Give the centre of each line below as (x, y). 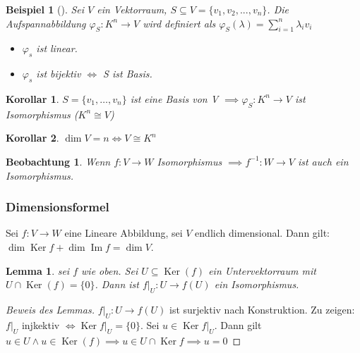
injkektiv (41, 324)
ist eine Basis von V (174, 98)
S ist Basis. (128, 74)
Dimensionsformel (58, 207)
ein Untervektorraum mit (262, 270)
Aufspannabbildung (46, 23)
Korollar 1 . (32, 98)
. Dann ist (117, 284)
